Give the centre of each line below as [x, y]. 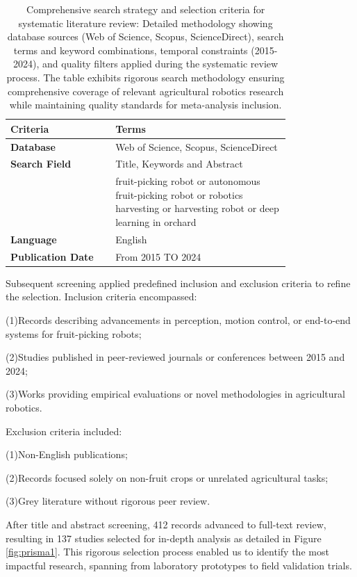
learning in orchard [156, 222]
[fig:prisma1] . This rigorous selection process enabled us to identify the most [167, 552]
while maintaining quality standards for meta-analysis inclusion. [146, 105]
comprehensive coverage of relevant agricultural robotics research [146, 91]
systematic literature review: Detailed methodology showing [146, 23]
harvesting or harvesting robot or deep [197, 208]
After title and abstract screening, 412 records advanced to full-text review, [166, 524]
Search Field [41, 164]
